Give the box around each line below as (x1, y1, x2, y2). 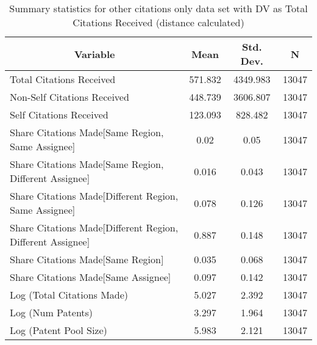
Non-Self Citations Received (10, 90, 129, 104)
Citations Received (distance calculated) (73, 15, 244, 29)
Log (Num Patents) (10, 305, 93, 319)
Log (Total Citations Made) (10, 288, 129, 302)
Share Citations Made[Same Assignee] (10, 270, 171, 284)
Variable (74, 46, 115, 61)
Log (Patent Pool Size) (10, 323, 107, 337)
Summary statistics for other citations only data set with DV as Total (9, 1, 308, 15)
